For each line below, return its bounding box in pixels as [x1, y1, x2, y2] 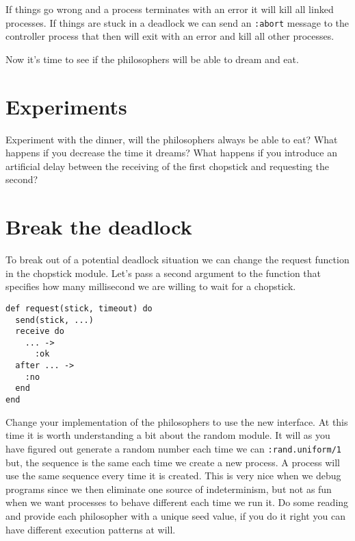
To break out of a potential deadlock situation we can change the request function [5, 252, 350, 267]
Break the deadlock [5, 213, 192, 241]
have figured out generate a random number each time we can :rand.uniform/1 [5, 441, 341, 455]
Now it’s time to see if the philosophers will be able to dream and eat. [5, 51, 299, 66]
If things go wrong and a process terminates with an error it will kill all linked [5, 2, 334, 16]
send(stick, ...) [15, 315, 94, 325]
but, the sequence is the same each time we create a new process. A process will [5, 455, 340, 469]
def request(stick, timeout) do [5, 303, 153, 313]
